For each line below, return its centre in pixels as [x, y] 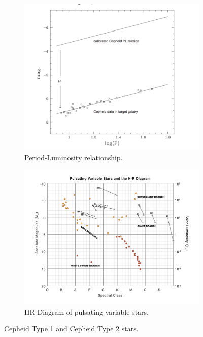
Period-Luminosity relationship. [74, 157]
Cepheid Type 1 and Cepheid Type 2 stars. [71, 329]
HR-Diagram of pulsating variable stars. [87, 311]
